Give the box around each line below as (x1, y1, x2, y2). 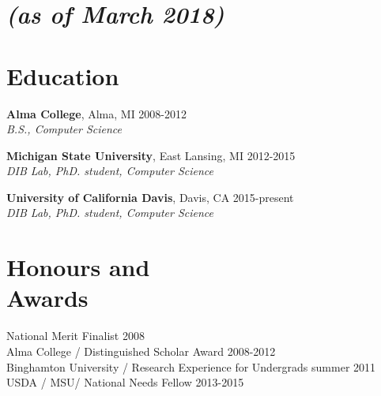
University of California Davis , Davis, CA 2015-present (6, 189, 294, 205)
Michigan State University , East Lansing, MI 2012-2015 (6, 147, 296, 163)
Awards (6, 282, 89, 314)
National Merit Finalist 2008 (6, 327, 145, 344)
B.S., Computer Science (6, 121, 123, 137)
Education (6, 59, 119, 92)
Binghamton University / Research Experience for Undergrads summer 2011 (6, 358, 376, 375)
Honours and (6, 251, 150, 283)
